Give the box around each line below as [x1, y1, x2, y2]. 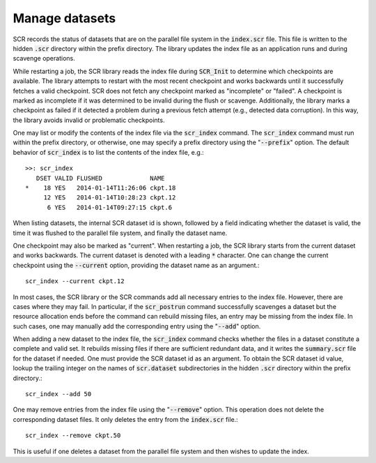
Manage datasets [13, 10, 116, 26]
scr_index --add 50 [25, 390, 92, 398]
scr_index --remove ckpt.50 [25, 432, 121, 439]
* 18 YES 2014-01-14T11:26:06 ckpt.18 [25, 184, 176, 192]
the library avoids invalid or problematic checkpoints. [13, 116, 165, 124]
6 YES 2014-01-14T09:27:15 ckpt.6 [47, 203, 173, 211]
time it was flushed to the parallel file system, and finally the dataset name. [13, 229, 228, 237]
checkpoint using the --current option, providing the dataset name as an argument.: [13, 261, 260, 269]
